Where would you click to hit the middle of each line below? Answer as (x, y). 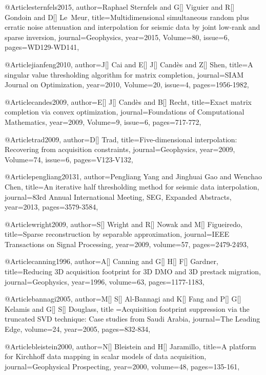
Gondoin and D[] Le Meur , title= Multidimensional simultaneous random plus (127, 17)
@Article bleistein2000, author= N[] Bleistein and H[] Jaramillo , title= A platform (130, 346)
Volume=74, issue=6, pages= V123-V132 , (69, 159)
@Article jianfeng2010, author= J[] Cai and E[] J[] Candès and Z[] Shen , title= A (129, 64)
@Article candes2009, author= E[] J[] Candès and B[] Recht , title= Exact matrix (128, 101)
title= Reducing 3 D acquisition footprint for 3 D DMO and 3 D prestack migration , (133, 271)
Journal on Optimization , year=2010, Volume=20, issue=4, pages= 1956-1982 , (127, 85)
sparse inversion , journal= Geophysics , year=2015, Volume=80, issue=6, (117, 37)
